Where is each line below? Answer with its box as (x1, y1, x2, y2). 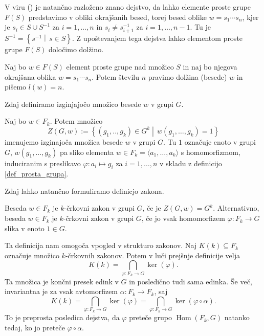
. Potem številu (92, 71, 140, 82)
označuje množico (5, 250, 59, 260)
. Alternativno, (213, 203, 259, 213)
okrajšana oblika (5, 71, 56, 82)
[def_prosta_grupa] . (5, 168, 69, 179)
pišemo (5, 81, 27, 92)
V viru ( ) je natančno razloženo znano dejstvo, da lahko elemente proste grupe (5, 2, 251, 12)
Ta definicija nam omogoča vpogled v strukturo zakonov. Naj (5, 240, 197, 251)
